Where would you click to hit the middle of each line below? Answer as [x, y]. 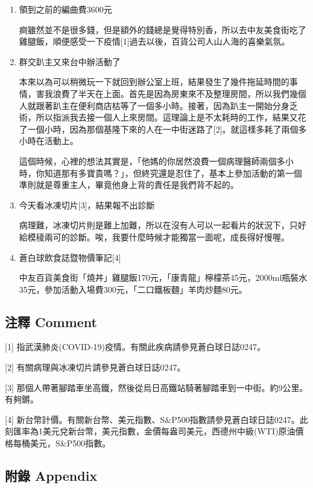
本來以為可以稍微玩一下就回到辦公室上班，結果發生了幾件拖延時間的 [154, 82]
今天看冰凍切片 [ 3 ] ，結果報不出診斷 [87, 205]
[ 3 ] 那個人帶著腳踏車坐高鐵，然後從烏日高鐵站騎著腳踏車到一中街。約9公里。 [156, 387]
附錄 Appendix [51, 476]
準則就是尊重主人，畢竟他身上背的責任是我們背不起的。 [129, 185]
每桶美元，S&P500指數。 [62, 443]
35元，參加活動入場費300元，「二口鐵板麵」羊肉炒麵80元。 [133, 289]
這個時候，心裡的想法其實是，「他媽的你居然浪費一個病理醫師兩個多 [152, 161]
